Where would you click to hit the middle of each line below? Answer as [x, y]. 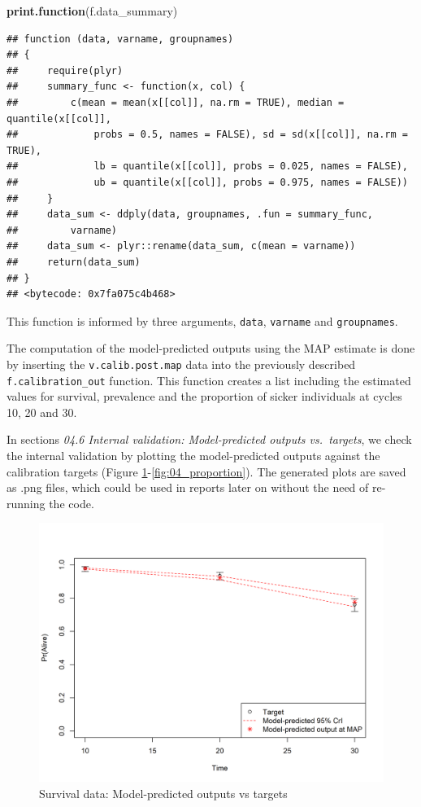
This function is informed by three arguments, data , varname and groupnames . [202, 320]
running [26, 503]
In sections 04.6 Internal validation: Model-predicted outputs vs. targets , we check [209, 439]
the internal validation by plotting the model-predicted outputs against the [193, 456]
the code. [72, 503]
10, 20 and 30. [42, 412]
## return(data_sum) [74, 262]
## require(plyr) [65, 70]
